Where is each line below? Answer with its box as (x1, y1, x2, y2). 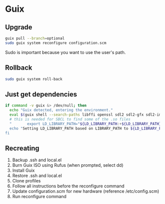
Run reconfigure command (12, 194, 67, 200)
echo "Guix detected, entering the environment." (9, 108, 113, 113)
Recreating (5, 144, 40, 153)
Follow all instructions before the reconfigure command (12, 183, 125, 189)
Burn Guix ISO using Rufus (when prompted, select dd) (12, 162, 124, 168)
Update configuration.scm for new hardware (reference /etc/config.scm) (12, 188, 160, 194)
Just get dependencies (5, 90, 77, 99)
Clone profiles (12, 178, 41, 184)
